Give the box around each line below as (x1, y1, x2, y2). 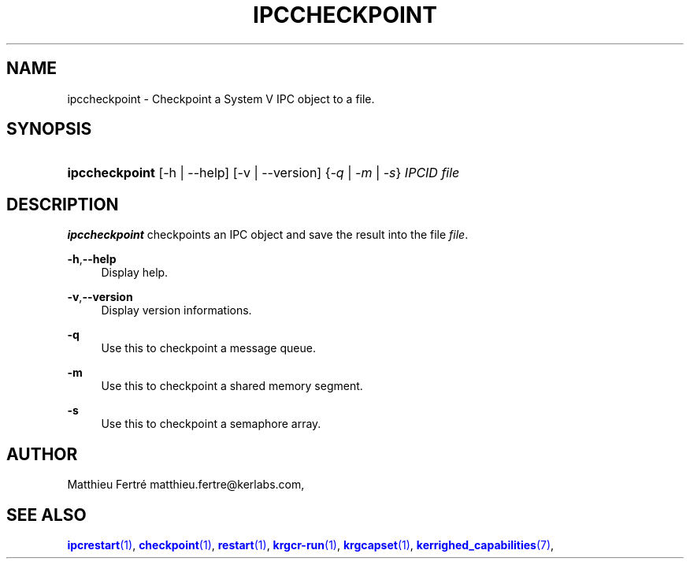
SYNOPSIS (6, 119, 92, 139)
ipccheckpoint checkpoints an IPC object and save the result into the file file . (67, 228, 469, 242)
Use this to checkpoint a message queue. (101, 341, 316, 355)
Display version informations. (101, 303, 252, 318)
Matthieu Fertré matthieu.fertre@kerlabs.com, (67, 478, 305, 492)
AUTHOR (6, 444, 78, 464)
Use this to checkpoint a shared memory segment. (101, 379, 363, 393)
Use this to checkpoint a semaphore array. (101, 417, 321, 431)
